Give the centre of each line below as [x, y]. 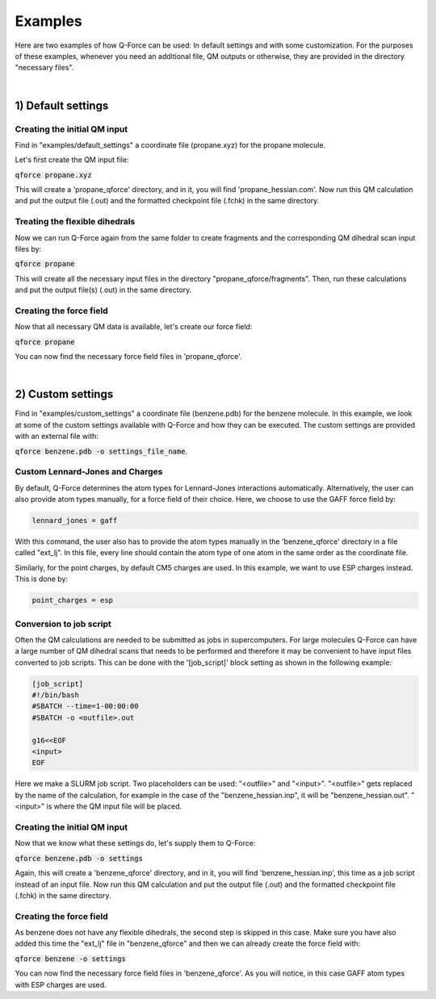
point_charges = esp [72, 600]
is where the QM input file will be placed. [114, 806]
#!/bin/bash [56, 695]
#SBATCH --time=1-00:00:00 [85, 706]
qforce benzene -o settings [71, 959]
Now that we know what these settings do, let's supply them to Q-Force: [135, 843]
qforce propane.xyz [53, 175]
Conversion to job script [63, 624]
